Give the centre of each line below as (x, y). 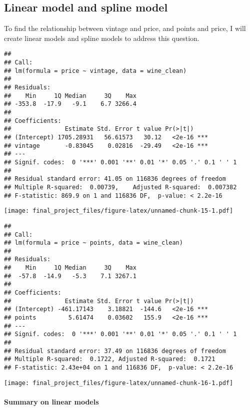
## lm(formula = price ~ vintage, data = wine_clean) (95, 71)
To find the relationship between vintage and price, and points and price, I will (125, 28)
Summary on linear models (51, 401)
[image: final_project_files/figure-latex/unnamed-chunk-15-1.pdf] (119, 211)
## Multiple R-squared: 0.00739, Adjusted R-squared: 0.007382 (120, 187)
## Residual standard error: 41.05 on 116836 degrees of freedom (115, 179)
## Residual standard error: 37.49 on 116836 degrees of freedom (115, 351)
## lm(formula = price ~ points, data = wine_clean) (93, 243)
